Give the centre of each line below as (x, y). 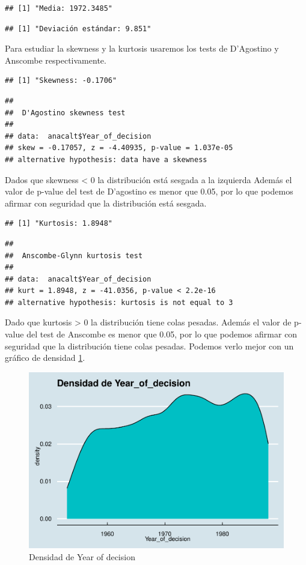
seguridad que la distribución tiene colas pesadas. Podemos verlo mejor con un (149, 346)
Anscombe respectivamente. (56, 60)
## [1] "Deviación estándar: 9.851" (78, 29)
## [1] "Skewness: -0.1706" (61, 81)
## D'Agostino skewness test (65, 113)
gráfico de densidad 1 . (45, 358)
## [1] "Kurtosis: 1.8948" (59, 224)
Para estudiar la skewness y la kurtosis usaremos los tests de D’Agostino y (142, 48)
